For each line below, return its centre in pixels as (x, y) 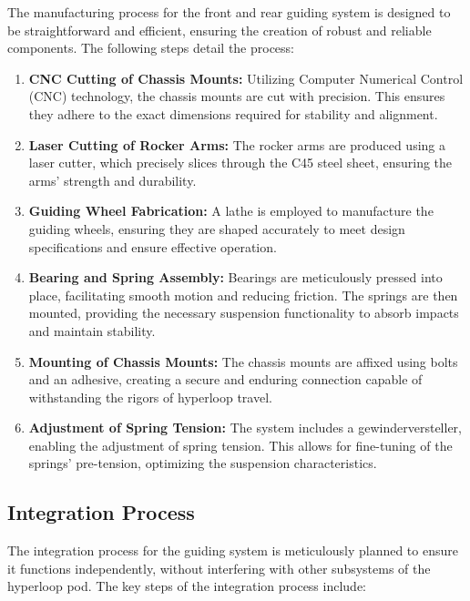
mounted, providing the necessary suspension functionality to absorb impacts (244, 313)
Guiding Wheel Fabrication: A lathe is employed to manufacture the (231, 211)
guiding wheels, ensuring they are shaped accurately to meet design (217, 228)
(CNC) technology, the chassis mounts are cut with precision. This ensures (237, 96)
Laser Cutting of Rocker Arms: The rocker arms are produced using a (237, 144)
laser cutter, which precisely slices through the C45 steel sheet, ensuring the (240, 163)
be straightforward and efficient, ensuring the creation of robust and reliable (220, 30)
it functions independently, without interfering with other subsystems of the (219, 568)
